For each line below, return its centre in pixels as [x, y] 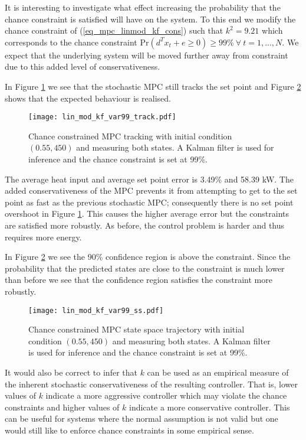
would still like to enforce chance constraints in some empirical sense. [129, 430]
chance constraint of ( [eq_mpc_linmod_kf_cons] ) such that [114, 30]
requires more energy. [43, 237]
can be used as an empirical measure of [218, 372]
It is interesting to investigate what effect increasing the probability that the [143, 7]
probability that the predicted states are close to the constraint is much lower [145, 268]
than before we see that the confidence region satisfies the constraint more [139, 280]
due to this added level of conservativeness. [83, 66]
